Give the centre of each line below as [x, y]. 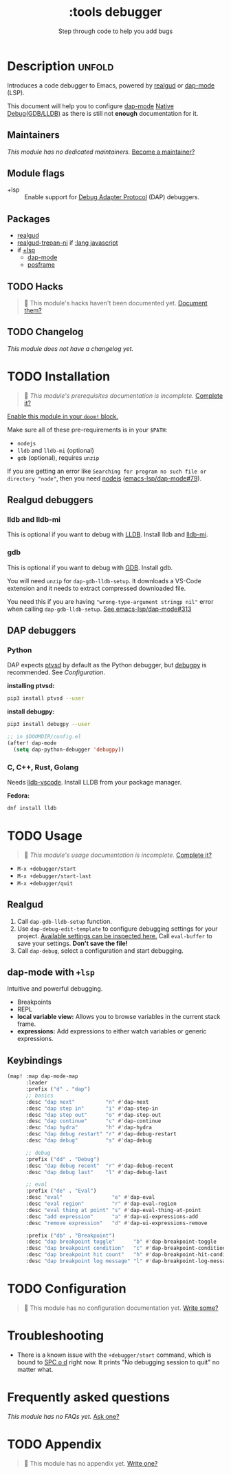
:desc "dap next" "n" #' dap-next [87, 1102]
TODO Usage [45, 836]
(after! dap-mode [32, 743]
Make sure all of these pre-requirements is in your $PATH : [87, 430]
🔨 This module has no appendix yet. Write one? [91, 1463]
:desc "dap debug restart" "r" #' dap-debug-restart [101, 1134]
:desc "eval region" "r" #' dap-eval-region [101, 1204]
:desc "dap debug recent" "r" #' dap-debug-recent [99, 1166]
